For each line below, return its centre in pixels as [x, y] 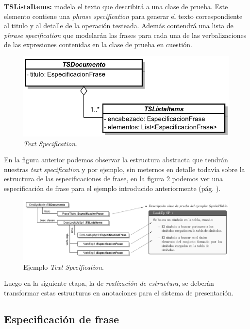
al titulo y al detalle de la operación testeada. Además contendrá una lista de [119, 26]
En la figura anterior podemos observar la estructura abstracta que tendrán [116, 160]
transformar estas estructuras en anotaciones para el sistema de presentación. [119, 292]
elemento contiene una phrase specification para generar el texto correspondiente [123, 16]
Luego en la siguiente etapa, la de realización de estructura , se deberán [109, 283]
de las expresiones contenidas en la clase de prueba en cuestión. [98, 44]
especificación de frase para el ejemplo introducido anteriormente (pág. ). [112, 188]
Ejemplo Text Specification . [64, 267]
